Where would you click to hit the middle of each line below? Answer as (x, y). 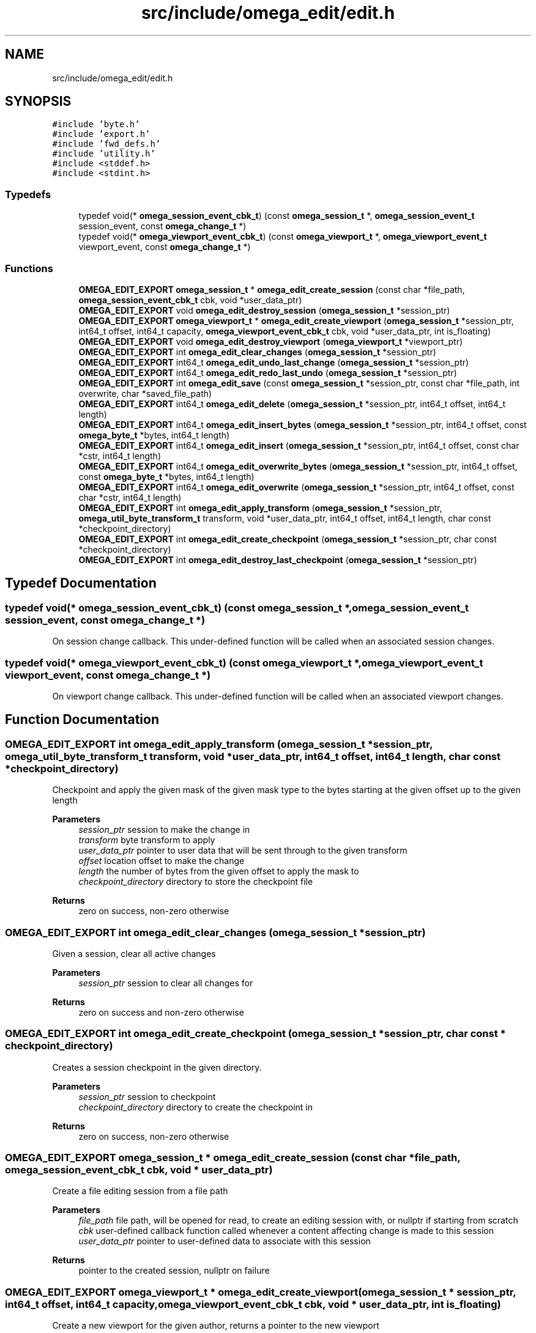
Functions (29, 268)
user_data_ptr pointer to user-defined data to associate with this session (225, 1241)
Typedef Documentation (81, 583)
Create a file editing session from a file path (140, 1191)
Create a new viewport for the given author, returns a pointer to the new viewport (216, 1326)
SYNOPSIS (38, 102)
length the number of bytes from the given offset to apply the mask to (219, 871)
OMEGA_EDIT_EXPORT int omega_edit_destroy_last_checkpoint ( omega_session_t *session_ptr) (278, 559)
